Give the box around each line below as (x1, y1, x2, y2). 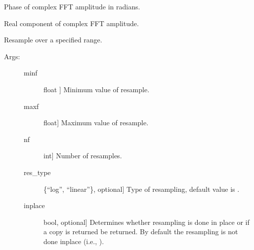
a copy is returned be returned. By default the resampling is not (43, 226, 238, 237)
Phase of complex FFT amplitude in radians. (4, 1, 140, 11)
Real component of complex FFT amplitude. (4, 18, 139, 28)
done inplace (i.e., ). (43, 236, 104, 246)
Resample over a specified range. (4, 35, 102, 45)
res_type (24, 167, 51, 177)
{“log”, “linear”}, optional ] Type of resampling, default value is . (43, 183, 240, 194)
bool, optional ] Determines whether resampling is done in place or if (43, 216, 250, 227)
